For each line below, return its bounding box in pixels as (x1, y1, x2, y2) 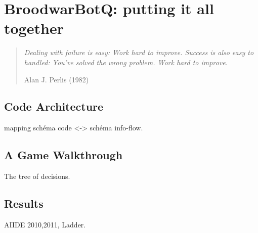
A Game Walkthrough (4, 147, 123, 163)
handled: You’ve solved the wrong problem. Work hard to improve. (24, 57, 228, 67)
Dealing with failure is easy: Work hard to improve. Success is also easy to (24, 47, 254, 58)
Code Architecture (4, 99, 104, 114)
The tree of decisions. (4, 171, 70, 181)
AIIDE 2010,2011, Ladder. (4, 219, 86, 229)
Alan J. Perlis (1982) (24, 74, 89, 84)
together (4, 18, 64, 38)
